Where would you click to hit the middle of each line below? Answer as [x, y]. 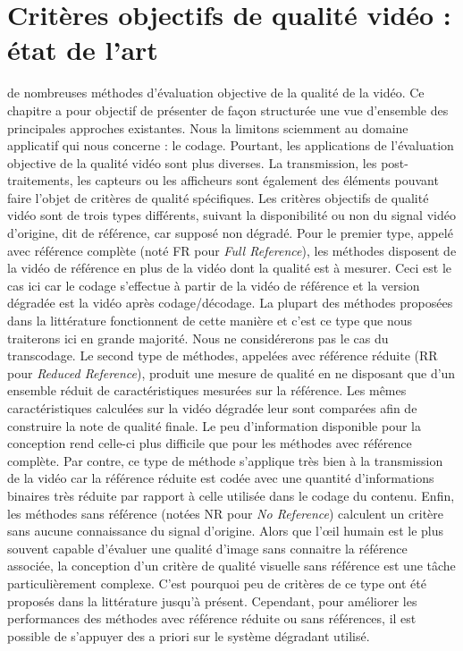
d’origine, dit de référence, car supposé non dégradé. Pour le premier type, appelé [230, 233]
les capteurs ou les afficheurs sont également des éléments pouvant [258, 180]
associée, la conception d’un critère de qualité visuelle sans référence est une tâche [231, 566]
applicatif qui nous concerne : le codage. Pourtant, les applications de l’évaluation [231, 145]
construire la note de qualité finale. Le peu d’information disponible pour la [214, 425]
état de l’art [83, 50]
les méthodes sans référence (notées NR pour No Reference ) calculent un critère [226, 513]
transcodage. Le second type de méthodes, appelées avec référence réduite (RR [223, 355]
